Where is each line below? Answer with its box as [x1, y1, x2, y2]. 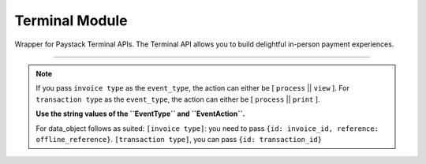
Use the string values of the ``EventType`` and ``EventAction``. [35, 109, 245, 118]
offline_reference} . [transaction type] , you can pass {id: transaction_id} [35, 134, 323, 143]
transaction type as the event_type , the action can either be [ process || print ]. [35, 95, 320, 104]
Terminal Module [14, 12, 128, 29]
